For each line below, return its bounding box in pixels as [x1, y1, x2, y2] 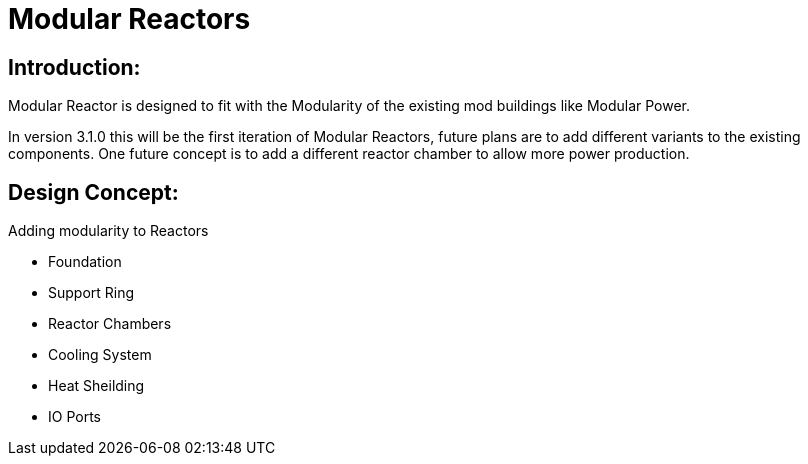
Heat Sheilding [48, 377, 145, 395]
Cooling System [48, 346, 152, 364]
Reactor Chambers [48, 315, 172, 333]
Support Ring [48, 284, 135, 302]
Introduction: [8, 54, 141, 80]
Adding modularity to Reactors [8, 222, 209, 240]
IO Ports [48, 408, 101, 426]
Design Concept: [8, 179, 179, 205]
